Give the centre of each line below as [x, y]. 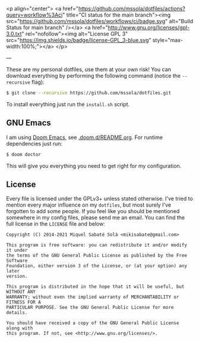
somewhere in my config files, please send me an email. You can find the [96, 218]
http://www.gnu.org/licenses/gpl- [149, 27]
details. [17, 313]
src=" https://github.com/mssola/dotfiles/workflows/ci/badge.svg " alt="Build [100, 21]
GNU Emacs [29, 123]
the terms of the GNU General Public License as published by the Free [97, 256]
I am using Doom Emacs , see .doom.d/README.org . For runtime [85, 137]
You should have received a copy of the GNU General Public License [93, 323]
